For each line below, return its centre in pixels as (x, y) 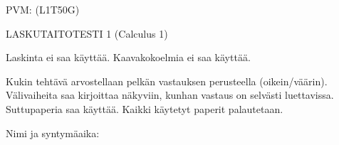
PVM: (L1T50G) (43, 9)
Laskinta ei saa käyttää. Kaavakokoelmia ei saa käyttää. (128, 57)
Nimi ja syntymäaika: (53, 133)
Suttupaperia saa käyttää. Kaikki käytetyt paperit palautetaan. (145, 108)
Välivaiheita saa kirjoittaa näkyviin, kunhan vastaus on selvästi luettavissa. (170, 95)
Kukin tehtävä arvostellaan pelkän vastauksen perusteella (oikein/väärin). (167, 81)
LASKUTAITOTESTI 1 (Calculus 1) (87, 33)
